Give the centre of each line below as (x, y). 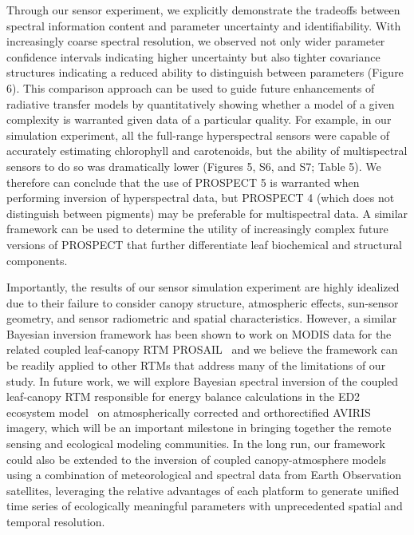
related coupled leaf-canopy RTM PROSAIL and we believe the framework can (202, 349)
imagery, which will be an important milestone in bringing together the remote (199, 428)
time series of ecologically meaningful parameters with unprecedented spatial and (205, 506)
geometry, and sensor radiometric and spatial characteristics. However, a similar (202, 318)
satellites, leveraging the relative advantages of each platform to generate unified (203, 490)
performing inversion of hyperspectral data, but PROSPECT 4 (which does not (201, 198)
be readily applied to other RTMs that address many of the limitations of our (196, 365)
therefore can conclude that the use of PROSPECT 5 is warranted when (183, 182)
